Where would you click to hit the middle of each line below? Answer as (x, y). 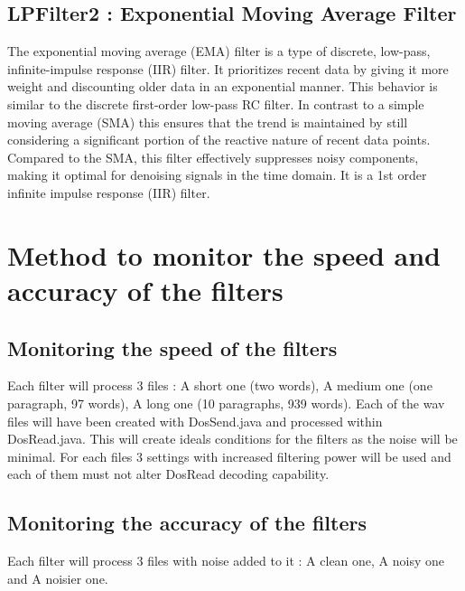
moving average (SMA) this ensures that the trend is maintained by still (208, 122)
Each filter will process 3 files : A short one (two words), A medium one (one (220, 385)
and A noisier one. (58, 578)
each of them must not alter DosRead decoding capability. (168, 474)
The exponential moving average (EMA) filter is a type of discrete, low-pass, (219, 51)
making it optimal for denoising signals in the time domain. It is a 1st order (217, 175)
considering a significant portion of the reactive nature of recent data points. (219, 140)
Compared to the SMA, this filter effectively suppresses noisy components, (213, 157)
